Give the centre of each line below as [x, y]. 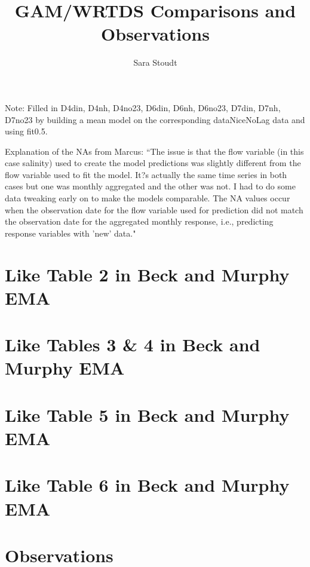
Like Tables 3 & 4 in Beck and [133, 344]
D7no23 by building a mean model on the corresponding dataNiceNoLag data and [155, 119]
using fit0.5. [26, 131]
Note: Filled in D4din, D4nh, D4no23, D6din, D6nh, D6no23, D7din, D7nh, [143, 107]
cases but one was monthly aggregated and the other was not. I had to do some [150, 186]
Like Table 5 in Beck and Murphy [147, 414]
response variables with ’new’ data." [70, 233]
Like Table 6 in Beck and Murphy [147, 485]
